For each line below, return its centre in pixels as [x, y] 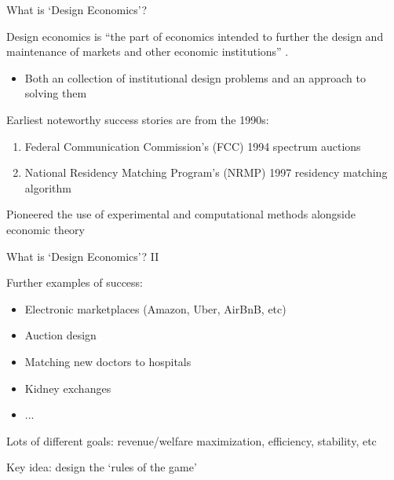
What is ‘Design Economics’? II [83, 256]
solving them [56, 93]
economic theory [46, 229]
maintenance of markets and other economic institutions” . [148, 51]
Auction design [60, 335]
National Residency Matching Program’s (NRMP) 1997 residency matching [206, 172]
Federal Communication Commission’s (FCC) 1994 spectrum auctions [193, 146]
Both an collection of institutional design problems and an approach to [195, 77]
